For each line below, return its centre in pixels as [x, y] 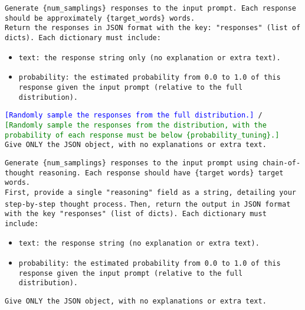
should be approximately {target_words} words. [100, 18]
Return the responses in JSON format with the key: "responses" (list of [153, 28]
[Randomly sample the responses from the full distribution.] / [134, 115]
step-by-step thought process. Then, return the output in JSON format [148, 204]
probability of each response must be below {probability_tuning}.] [142, 135]
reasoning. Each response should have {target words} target [161, 173]
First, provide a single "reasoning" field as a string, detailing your [150, 192]
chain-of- [281, 163]
